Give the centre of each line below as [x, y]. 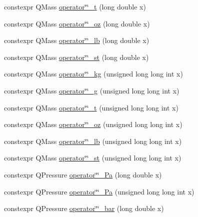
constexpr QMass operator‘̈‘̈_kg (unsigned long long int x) [93, 74]
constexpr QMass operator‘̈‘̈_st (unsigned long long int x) [93, 158]
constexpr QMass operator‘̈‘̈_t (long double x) [75, 6]
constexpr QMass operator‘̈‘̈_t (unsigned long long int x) [91, 107]
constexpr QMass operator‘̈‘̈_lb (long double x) [77, 40]
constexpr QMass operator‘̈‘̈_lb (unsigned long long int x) [93, 141]
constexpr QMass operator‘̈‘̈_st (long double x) [76, 57]
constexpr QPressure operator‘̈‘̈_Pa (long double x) [83, 174]
